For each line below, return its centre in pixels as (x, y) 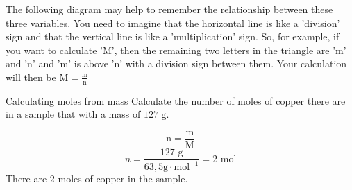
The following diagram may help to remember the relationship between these (169, 9)
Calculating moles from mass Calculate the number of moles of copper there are (176, 100)
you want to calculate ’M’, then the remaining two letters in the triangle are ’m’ (176, 50)
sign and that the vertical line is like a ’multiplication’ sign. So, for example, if (173, 36)
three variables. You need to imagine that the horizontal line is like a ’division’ (173, 23)
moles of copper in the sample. (123, 179)
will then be (31, 77)
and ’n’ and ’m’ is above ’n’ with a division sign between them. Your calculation (176, 63)
